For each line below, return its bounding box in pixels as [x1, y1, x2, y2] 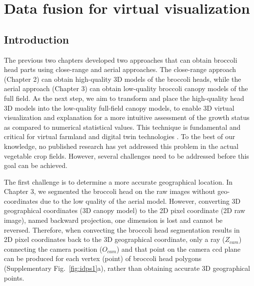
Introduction [4, 31, 69, 47]
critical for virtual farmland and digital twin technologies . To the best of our [4, 131, 235, 142]
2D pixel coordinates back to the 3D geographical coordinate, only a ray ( [4, 234, 225, 244]
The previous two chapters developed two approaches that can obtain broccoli [4, 54, 237, 65]
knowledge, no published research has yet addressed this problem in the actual [4, 141, 239, 151]
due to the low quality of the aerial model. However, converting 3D [40, 195, 241, 206]
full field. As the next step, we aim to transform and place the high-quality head [4, 93, 244, 103]
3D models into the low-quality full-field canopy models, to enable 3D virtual [4, 102, 234, 113]
